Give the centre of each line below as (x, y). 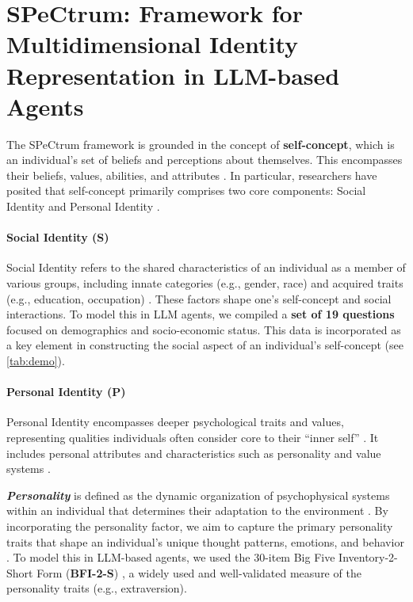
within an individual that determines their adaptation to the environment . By (197, 511)
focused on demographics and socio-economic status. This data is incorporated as (204, 329)
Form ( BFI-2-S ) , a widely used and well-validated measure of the (199, 572)
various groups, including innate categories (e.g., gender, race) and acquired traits (205, 283)
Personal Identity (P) (66, 392)
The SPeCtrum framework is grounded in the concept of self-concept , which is (201, 144)
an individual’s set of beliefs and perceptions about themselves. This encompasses (205, 160)
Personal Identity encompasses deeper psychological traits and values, (175, 422)
